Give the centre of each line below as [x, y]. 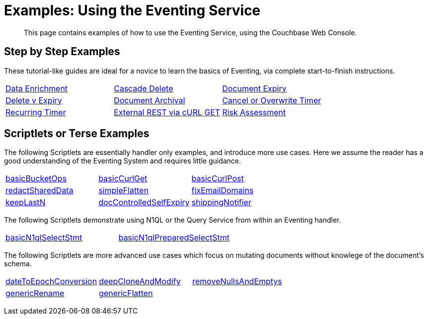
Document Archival [149, 100]
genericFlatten [126, 293]
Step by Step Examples [62, 52]
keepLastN [26, 202]
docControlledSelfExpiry [144, 202]
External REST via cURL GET [167, 112]
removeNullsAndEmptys [237, 281]
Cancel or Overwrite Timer [272, 100]
